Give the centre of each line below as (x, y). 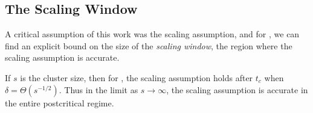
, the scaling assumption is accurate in (237, 89)
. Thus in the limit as (98, 89)
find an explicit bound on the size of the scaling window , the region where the (149, 45)
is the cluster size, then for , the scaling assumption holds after (137, 77)
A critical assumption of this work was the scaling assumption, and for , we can (152, 34)
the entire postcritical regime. (60, 102)
